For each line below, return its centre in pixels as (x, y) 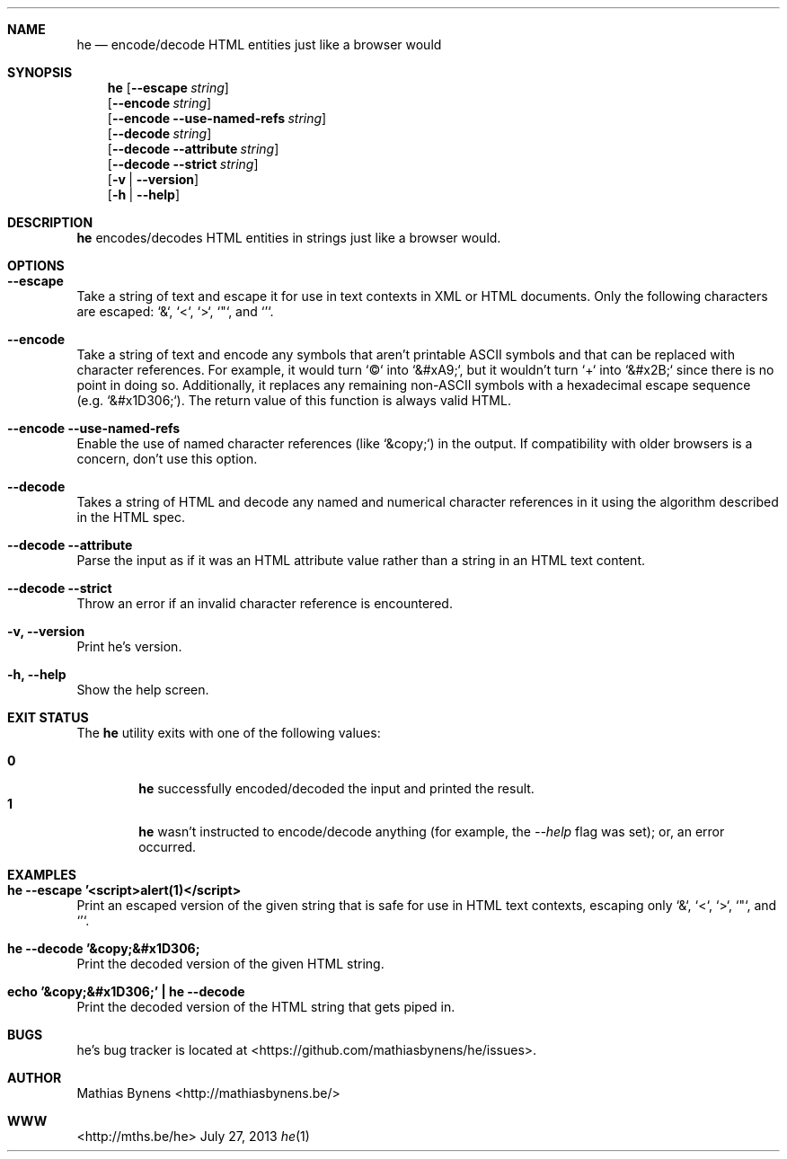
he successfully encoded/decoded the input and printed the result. (336, 788)
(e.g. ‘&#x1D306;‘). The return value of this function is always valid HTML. (294, 400)
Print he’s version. (129, 646)
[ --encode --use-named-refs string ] (217, 118)
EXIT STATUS (48, 717)
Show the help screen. (143, 690)
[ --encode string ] (159, 103)
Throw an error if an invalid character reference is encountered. (265, 603)
